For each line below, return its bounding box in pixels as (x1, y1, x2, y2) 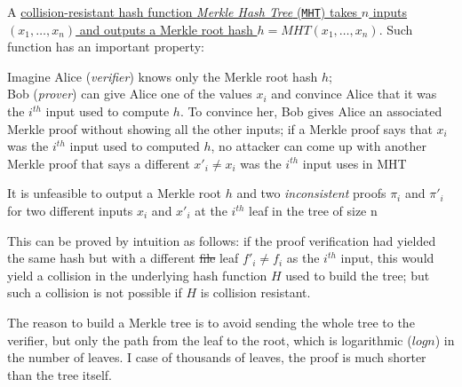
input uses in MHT (302, 154, 407, 172)
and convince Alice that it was (271, 84, 437, 103)
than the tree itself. (7, 365, 112, 383)
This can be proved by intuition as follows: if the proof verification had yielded (7, 231, 436, 249)
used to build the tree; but (285, 265, 430, 284)
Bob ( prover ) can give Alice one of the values (7, 84, 252, 103)
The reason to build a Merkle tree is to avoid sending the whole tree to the (7, 312, 415, 331)
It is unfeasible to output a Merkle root (7, 184, 221, 202)
